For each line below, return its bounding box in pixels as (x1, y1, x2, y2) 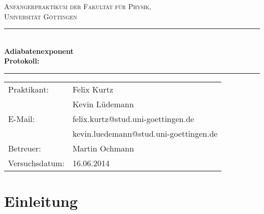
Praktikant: (8, 83, 49, 95)
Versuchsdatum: (8, 157, 64, 169)
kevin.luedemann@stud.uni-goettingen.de (72, 127, 218, 139)
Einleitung (4, 191, 78, 211)
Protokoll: (4, 55, 40, 66)
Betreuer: (8, 142, 41, 154)
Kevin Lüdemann (72, 98, 134, 110)
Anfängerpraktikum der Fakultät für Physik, (4, 1, 152, 11)
